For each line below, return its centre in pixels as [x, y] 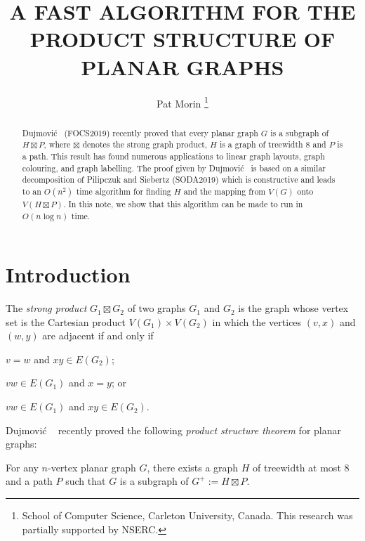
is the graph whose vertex [293, 308]
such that [86, 481]
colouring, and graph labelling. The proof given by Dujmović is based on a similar [174, 168]
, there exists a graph [193, 467]
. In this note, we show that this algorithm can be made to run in [183, 203]
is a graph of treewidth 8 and [273, 144]
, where [57, 144]
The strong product [46, 308]
